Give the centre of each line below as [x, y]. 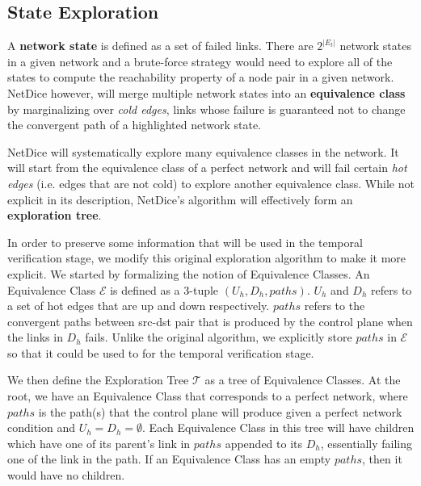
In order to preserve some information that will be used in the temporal [185, 242]
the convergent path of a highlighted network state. [134, 125]
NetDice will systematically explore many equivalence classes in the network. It [203, 151]
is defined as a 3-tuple [164, 289]
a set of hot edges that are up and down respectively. [139, 306]
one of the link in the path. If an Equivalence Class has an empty [169, 459]
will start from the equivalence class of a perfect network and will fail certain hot [207, 168]
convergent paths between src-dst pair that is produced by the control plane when [210, 321]
